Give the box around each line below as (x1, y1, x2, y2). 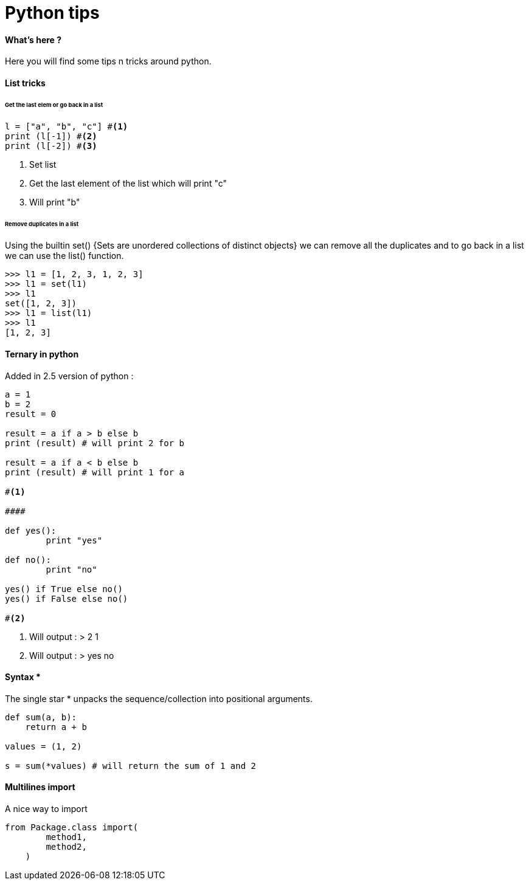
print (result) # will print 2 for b (5, 438, 185, 448)
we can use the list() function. (5, 250, 124, 261)
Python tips (5, 2, 100, 23)
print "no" (46, 564, 97, 574)
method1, (46, 832, 87, 842)
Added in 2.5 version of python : (5, 370, 134, 381)
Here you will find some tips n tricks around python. (5, 56, 212, 67)
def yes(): (5, 525, 57, 535)
